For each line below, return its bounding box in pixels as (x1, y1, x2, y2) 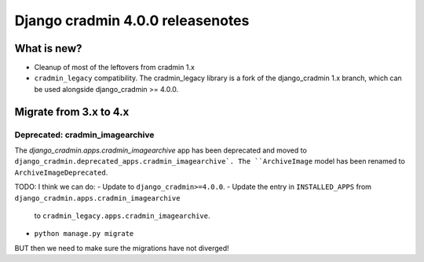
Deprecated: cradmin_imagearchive (14, 129, 155, 140)
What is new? (14, 42, 82, 55)
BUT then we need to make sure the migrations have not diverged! (14, 243, 229, 253)
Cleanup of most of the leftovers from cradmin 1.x (34, 63, 196, 72)
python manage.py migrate (34, 229, 134, 238)
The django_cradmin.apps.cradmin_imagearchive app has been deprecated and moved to (14, 146, 308, 155)
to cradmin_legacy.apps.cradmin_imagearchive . (34, 211, 210, 220)
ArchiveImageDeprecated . (14, 168, 108, 177)
